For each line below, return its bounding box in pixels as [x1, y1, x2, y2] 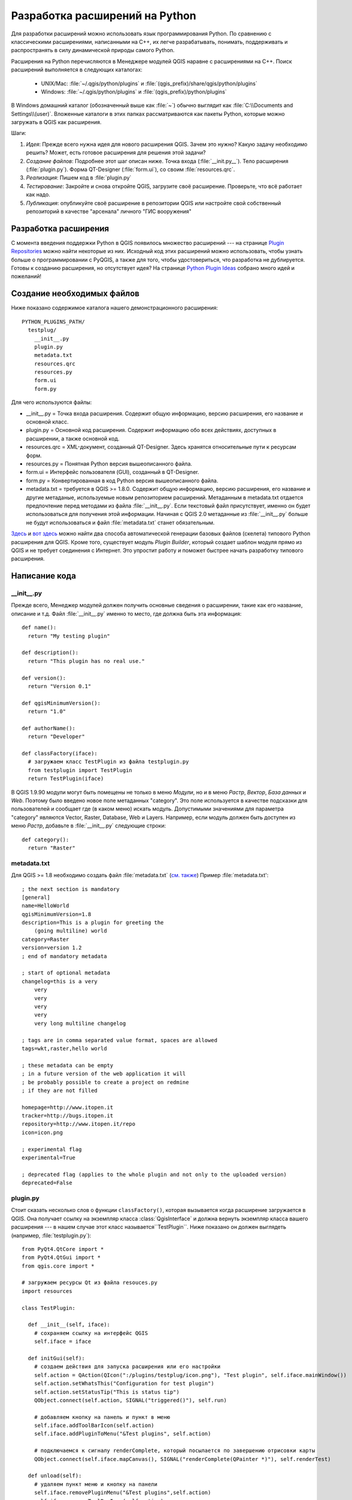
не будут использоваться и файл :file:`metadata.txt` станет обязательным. [26, 519, 215, 526]
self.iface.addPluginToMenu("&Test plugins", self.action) [34, 1430, 211, 1437]
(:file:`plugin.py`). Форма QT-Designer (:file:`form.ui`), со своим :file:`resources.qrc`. [26, 166, 235, 173]
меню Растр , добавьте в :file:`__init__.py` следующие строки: [11, 822, 166, 829]
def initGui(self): [28, 1355, 85, 1361]
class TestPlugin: [22, 1304, 76, 1311]
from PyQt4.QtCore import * [22, 1246, 104, 1252]
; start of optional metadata [22, 970, 111, 976]
